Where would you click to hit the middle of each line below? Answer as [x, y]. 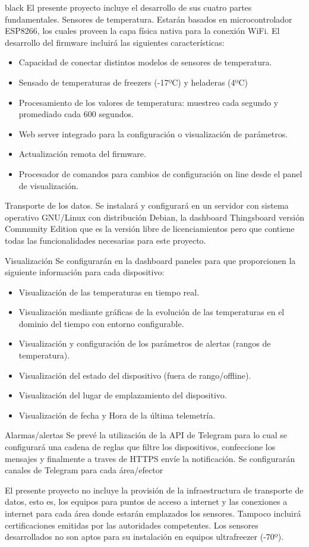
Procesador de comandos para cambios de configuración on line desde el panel [160, 173]
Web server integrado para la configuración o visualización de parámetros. [153, 133]
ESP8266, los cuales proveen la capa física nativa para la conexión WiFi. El [142, 31]
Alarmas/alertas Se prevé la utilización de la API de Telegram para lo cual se [146, 435]
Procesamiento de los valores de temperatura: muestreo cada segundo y [149, 102]
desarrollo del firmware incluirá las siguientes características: [115, 42]
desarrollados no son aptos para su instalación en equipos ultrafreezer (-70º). [144, 537]
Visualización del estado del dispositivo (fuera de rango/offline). [135, 375]
